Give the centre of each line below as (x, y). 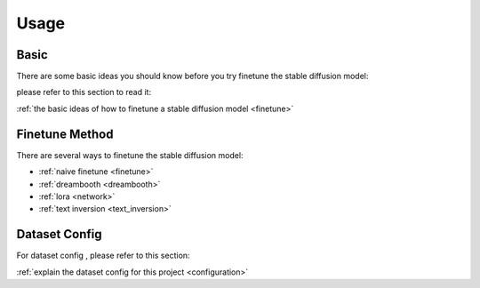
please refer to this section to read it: (84, 92)
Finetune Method (65, 134)
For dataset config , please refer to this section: (103, 256)
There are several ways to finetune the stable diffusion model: (130, 155)
